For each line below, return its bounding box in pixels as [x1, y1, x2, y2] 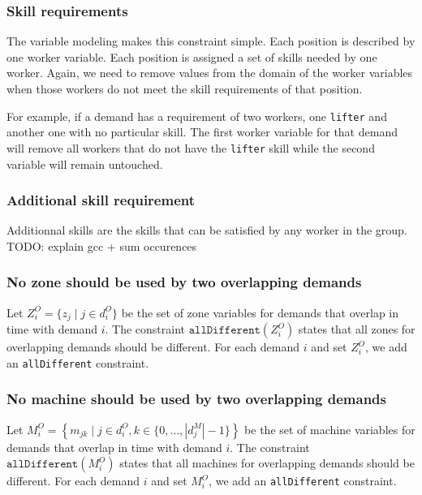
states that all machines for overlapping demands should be [119, 454, 415, 471]
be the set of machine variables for [244, 420, 416, 437]
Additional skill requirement [6, 190, 196, 210]
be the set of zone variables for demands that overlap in [121, 303, 399, 321]
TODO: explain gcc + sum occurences [6, 237, 197, 254]
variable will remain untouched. [6, 155, 163, 172]
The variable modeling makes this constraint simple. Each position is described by [6, 32, 416, 49]
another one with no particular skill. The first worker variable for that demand [6, 123, 398, 140]
